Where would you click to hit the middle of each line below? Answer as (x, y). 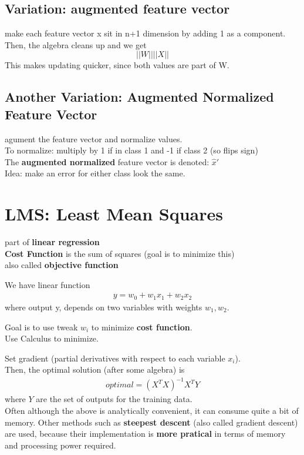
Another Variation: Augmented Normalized (139, 97)
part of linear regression (52, 242)
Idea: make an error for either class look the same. (95, 173)
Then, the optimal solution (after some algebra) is (95, 369)
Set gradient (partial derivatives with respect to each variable (115, 358)
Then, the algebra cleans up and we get (76, 44)
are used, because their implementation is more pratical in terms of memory (145, 434)
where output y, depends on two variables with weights (104, 307)
